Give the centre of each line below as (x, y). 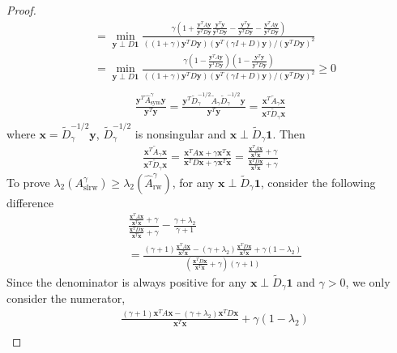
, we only (368, 281)
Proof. (21, 10)
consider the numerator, (66, 298)
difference (30, 202)
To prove (28, 182)
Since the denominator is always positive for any (127, 281)
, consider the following (318, 182)
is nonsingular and (181, 133)
